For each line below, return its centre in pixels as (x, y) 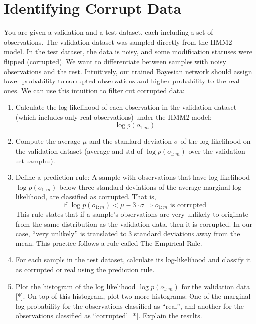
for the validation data (216, 286)
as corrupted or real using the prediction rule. (85, 269)
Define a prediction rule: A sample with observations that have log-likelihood (132, 177)
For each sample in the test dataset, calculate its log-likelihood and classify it (133, 260)
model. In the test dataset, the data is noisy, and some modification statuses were (128, 51)
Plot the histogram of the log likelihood (76, 286)
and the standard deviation (130, 141)
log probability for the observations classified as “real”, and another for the (129, 305)
